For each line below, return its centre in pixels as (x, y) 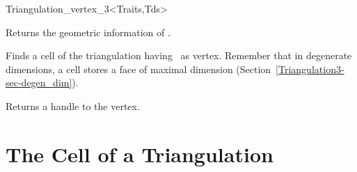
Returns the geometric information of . (88, 32)
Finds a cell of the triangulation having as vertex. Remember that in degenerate (179, 55)
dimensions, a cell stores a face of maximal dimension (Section (138, 69)
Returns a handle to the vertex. (73, 105)
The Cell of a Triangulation (140, 154)
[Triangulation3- (310, 69)
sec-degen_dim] (39, 83)
